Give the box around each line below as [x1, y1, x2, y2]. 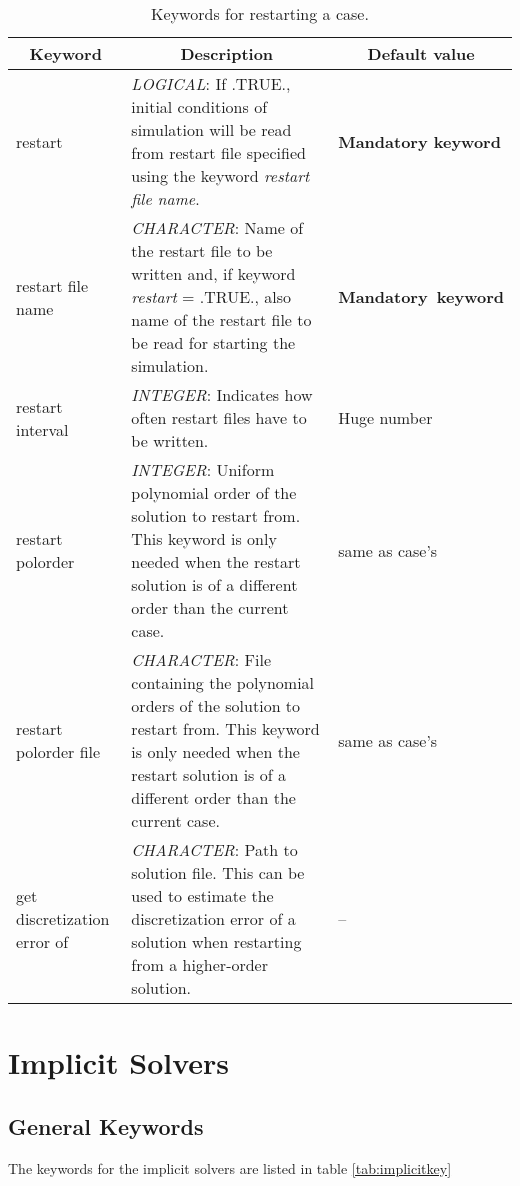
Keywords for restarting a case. [151, 2, 369, 25]
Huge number [338, 406, 433, 429]
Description [180, 42, 274, 65]
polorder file [16, 740, 101, 763]
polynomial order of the [131, 481, 297, 504]
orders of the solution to [131, 694, 301, 717]
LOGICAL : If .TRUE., [131, 72, 291, 95]
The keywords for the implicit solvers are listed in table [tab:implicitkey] [8, 1157, 452, 1178]
